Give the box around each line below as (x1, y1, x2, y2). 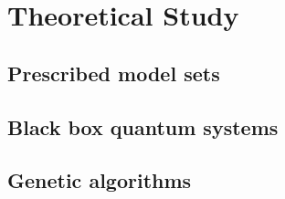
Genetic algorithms (7, 166, 192, 194)
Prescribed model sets (7, 58, 220, 87)
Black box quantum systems (7, 112, 279, 141)
